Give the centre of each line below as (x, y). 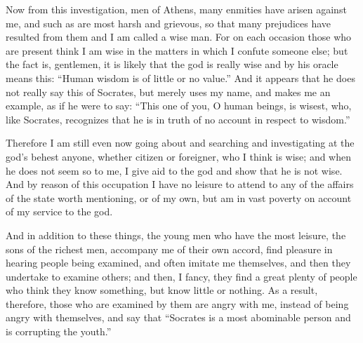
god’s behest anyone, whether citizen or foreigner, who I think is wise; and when (179, 156)
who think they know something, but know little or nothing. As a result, (162, 290)
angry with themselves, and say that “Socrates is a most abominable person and (178, 317)
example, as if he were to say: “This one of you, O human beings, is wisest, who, (179, 106)
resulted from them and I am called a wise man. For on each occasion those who (179, 37)
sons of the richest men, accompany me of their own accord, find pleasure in (169, 249)
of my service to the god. (59, 211)
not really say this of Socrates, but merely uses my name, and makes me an (168, 92)
